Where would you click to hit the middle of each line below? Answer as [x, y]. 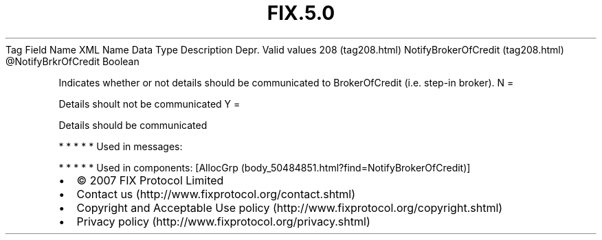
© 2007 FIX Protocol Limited [150, 180]
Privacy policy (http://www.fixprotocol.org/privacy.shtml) [223, 221]
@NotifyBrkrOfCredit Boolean [73, 61]
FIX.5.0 [301, 13]
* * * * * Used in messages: [121, 146]
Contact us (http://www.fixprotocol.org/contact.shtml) [216, 194]
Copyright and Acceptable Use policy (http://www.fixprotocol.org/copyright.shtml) [290, 207]
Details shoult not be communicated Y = [149, 104]
